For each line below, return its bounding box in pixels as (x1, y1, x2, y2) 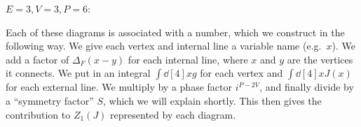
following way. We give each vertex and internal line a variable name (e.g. (6, 38, 322, 53)
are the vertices (287, 52, 353, 66)
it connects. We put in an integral (6, 66, 151, 80)
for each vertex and (200, 66, 283, 80)
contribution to (6, 107, 71, 121)
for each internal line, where (128, 52, 248, 66)
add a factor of (6, 52, 69, 66)
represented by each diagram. (110, 107, 236, 121)
